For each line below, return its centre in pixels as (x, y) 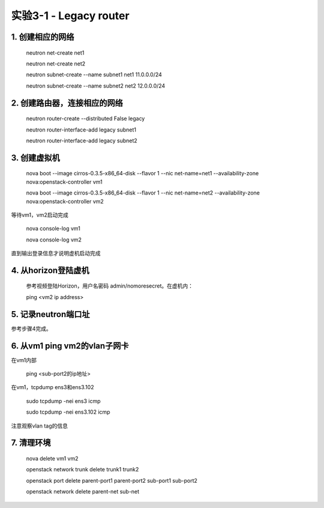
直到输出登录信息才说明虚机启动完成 (56, 253)
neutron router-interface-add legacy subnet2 (82, 141)
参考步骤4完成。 (31, 328)
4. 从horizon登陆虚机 (50, 270)
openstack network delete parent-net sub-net (83, 492)
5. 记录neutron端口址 (50, 314)
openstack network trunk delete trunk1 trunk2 (82, 470)
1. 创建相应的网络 (43, 37)
